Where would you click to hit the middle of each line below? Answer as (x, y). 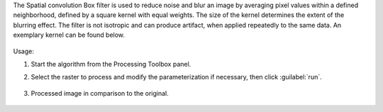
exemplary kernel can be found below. (69, 35)
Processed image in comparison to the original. (100, 93)
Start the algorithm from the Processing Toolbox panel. (111, 64)
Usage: (24, 51)
